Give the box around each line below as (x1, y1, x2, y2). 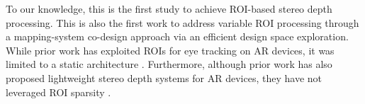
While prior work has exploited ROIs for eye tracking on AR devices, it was (6, 42, 335, 57)
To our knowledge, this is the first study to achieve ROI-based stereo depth (6, 1, 332, 16)
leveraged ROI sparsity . (6, 84, 111, 99)
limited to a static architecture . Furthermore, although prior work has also (6, 57, 332, 71)
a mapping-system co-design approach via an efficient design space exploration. (6, 29, 349, 44)
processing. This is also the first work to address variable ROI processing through (6, 15, 359, 30)
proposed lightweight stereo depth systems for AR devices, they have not (6, 70, 322, 85)
